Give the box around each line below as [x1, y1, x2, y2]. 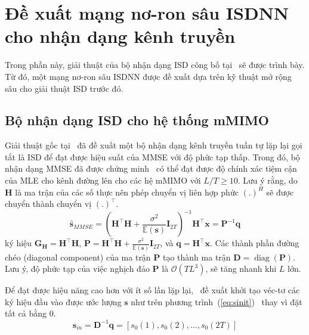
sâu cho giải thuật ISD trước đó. [5, 82, 123, 94]
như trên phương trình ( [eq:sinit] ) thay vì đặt [131, 295, 302, 308]
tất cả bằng [5, 307, 47, 320]
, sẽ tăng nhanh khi [205, 262, 277, 275]
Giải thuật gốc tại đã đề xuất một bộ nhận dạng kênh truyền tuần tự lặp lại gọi [5, 139, 302, 151]
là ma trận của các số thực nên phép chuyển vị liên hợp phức [15, 185, 239, 198]
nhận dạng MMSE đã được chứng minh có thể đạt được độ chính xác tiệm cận [5, 162, 297, 175]
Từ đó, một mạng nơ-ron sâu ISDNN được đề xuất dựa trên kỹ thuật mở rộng [5, 70, 292, 82]
